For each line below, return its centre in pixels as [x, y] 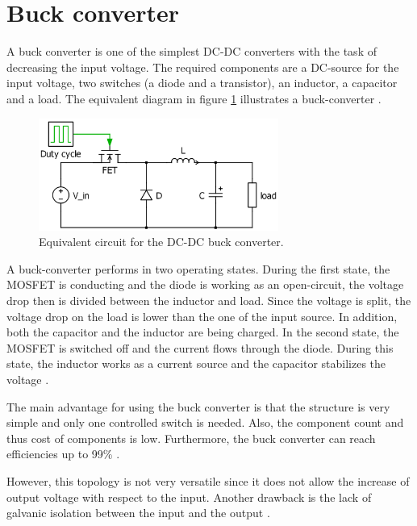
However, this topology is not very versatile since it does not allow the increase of [208, 480]
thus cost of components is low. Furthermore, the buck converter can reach [191, 438]
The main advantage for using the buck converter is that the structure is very [198, 406]
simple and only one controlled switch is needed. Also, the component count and [205, 422]
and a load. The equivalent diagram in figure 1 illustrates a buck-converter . [194, 98]
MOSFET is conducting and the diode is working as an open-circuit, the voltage [205, 284]
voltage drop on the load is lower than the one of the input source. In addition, [202, 316]
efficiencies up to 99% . [63, 454]
